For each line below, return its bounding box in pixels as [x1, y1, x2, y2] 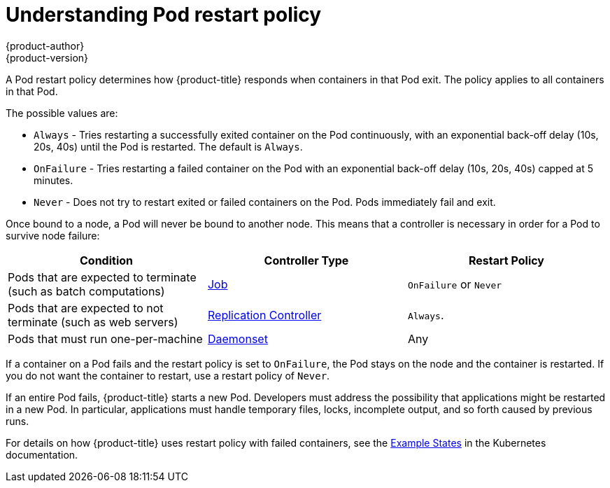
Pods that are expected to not [8, 300, 164, 315]
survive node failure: [6, 229, 100, 242]
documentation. [6, 448, 78, 461]
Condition [79, 253, 133, 267]
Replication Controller [207, 307, 322, 322]
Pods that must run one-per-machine [8, 331, 203, 346]
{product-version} [6, 51, 89, 64]
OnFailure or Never [407, 277, 502, 291]
